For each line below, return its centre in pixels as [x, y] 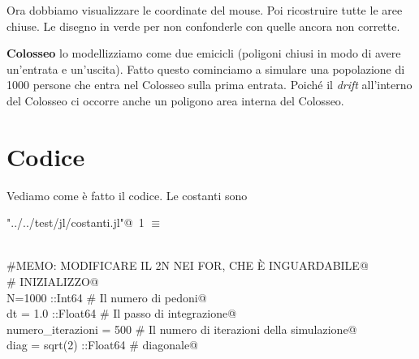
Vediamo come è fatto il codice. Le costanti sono [127, 195]
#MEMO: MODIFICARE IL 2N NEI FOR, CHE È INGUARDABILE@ [188, 265]
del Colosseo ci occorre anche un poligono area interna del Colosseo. [175, 100]
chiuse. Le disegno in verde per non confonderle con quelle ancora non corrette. [203, 26]
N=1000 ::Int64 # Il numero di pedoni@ [107, 297]
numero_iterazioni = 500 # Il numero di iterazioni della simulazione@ [182, 329]
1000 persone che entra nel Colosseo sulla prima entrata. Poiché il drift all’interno [209, 85]
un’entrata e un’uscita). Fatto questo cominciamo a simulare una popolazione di [206, 68]
